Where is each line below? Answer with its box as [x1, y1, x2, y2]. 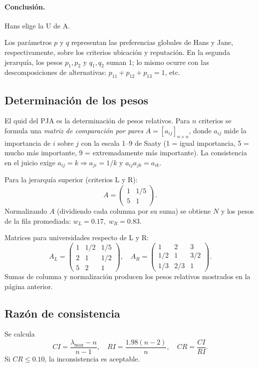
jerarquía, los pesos [4, 56, 63, 67]
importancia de [4, 137, 51, 148]
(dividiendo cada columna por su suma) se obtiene [57, 206, 211, 216]
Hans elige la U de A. [4, 20, 70, 30]
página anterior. [4, 281, 53, 291]
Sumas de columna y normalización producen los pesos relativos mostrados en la [4, 271, 251, 281]
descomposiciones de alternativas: [4, 67, 107, 77]
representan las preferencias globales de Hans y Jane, [71, 37, 234, 47]
